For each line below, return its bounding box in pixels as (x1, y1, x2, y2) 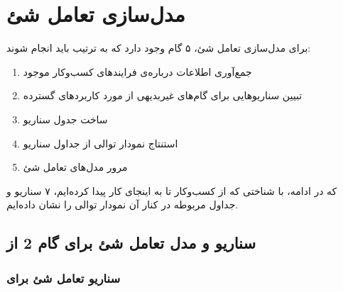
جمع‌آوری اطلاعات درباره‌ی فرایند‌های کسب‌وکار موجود (23, 64, 252, 79)
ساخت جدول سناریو (23, 111, 108, 126)
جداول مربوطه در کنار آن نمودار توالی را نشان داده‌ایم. (6, 197, 239, 212)
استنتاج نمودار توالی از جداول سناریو (23, 135, 178, 150)
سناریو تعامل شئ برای (6, 269, 121, 286)
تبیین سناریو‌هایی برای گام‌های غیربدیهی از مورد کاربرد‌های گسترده (23, 88, 303, 103)
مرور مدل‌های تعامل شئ (23, 159, 128, 174)
